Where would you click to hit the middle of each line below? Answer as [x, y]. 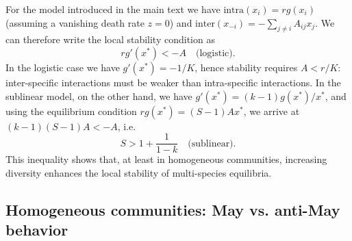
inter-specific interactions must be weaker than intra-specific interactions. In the [173, 82]
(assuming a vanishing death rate [75, 22]
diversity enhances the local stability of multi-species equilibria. [139, 172]
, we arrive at [272, 111]
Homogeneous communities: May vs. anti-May [173, 209]
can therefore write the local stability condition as [110, 39]
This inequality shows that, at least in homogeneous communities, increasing [166, 159]
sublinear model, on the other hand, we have [99, 96]
